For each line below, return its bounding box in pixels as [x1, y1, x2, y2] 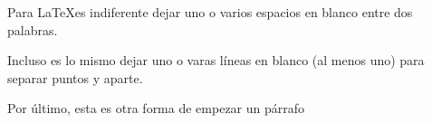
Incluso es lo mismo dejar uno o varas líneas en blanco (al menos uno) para [7, 51, 425, 70]
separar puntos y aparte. [7, 68, 143, 87]
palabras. [7, 20, 58, 39]
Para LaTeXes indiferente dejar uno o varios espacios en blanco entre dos [7, 3, 413, 21]
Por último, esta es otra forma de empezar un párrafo [7, 99, 305, 118]
